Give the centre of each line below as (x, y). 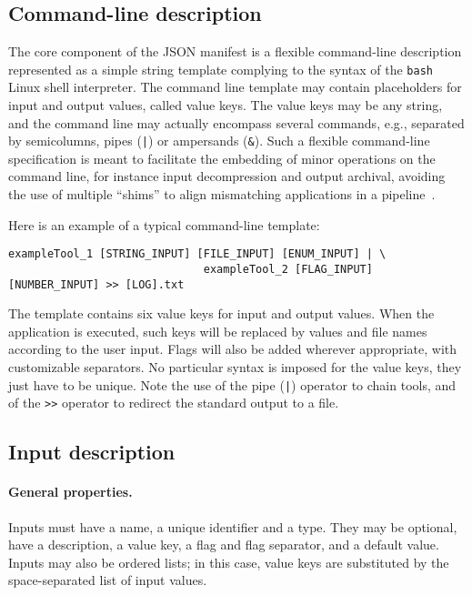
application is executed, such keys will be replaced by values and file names (218, 331)
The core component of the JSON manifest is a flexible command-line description (235, 51)
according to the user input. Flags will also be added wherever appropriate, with (233, 349)
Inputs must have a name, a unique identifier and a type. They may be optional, (233, 526)
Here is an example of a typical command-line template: (164, 224)
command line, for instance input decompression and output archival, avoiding (227, 176)
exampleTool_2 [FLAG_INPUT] (288, 269)
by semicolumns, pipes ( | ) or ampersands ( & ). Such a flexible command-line (219, 141)
